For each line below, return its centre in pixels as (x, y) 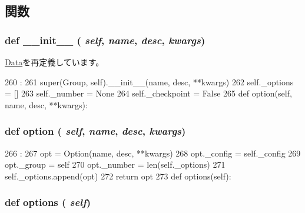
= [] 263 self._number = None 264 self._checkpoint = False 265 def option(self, (148, 93)
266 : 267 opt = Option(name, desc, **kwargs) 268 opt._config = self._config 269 (153, 153)
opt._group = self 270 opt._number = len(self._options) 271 (115, 164)
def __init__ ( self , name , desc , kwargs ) (105, 40)
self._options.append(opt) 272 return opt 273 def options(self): (118, 176)
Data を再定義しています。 (54, 62)
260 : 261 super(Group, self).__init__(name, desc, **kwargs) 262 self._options (149, 81)
